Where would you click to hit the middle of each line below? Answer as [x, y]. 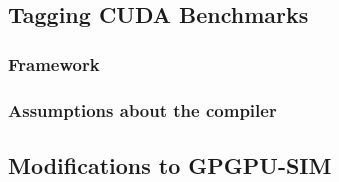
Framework [54, 63]
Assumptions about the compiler [142, 109]
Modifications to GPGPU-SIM [170, 164]
